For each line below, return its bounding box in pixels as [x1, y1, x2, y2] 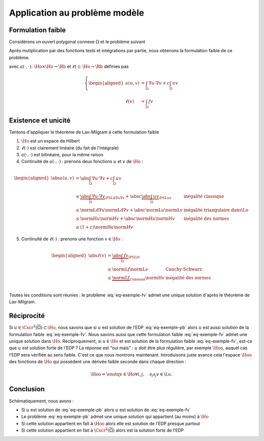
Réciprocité [9, 312, 45, 320]
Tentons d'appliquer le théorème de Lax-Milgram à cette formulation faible [9, 129, 159, 135]
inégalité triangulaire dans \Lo [183, 208, 249, 213]
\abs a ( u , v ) [50, 175, 74, 181]
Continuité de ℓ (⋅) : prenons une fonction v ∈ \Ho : [21, 236, 123, 242]
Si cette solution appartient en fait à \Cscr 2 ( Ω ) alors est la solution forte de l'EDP [21, 427, 184, 433]
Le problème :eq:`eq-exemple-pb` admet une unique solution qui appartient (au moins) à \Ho [21, 414, 209, 420]
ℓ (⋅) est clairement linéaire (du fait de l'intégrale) [21, 145, 119, 151]
